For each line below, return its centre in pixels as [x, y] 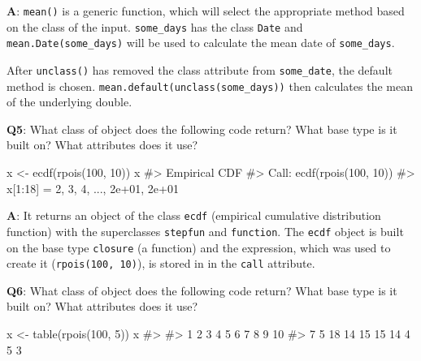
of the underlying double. [69, 102]
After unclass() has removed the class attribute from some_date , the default [200, 69]
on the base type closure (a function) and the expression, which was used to [199, 247]
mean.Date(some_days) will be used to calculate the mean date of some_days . [201, 43]
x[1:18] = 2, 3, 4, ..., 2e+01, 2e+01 [93, 188]
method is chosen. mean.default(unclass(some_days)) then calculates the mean [210, 86]
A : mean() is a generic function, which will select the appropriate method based [206, 11]
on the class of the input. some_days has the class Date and [155, 26]
